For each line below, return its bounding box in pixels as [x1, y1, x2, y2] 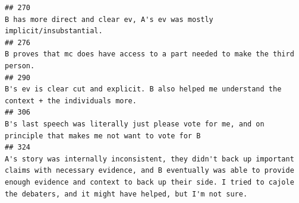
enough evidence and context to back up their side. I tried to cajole [5, 177, 294, 186]
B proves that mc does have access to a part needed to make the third [5, 50, 294, 59]
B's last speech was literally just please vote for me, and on [5, 119, 265, 128]
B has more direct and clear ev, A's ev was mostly [5, 15, 213, 24]
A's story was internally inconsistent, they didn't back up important [5, 154, 294, 163]
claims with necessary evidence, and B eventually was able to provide [5, 166, 294, 175]
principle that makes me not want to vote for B [5, 131, 201, 140]
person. [5, 61, 35, 70]
